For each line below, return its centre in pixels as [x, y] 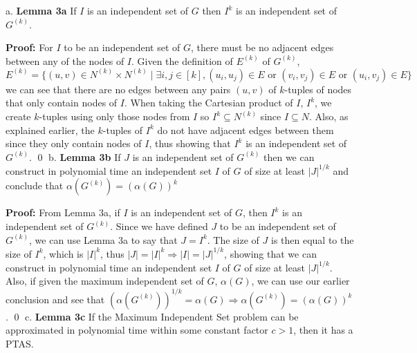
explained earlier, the [50, 130]
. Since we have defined [159, 226]
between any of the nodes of [65, 60]
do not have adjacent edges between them [245, 130]
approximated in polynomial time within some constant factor [137, 330]
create [18, 116]
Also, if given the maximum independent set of [105, 281]
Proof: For [29, 47]
